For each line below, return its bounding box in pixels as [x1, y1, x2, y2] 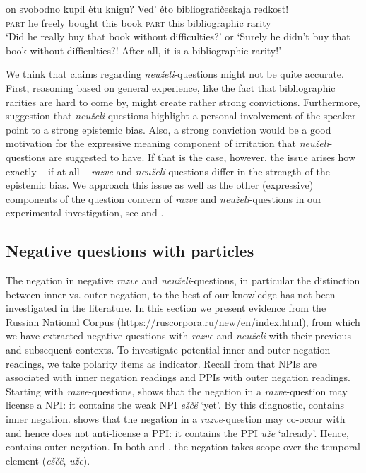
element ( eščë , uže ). [6, 452, 90, 467]
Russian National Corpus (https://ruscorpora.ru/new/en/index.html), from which [6, 314, 360, 329]
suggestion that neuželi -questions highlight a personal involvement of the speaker [6, 108, 356, 123]
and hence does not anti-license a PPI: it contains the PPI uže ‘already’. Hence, [6, 425, 349, 440]
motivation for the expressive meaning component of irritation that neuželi [6, 136, 329, 151]
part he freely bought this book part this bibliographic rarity [6, 15, 271, 30]
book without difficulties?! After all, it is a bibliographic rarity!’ [6, 42, 282, 57]
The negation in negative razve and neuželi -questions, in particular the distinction [6, 273, 360, 288]
